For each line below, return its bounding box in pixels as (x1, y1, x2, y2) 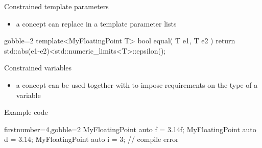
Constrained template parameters (4, 1, 109, 11)
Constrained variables (4, 62, 72, 73)
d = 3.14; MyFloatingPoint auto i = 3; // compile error (4, 134, 179, 144)
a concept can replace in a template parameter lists (16, 18, 177, 29)
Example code (4, 107, 48, 117)
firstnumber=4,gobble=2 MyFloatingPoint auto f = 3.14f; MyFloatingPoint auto (4, 124, 256, 134)
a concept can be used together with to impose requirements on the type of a (16, 79, 258, 90)
